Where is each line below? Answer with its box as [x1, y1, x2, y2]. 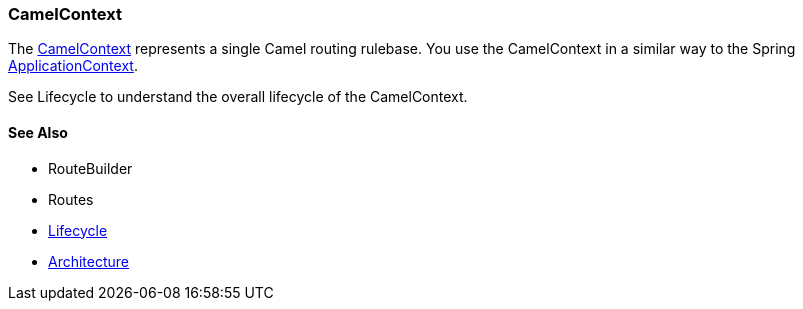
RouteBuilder [48, 159, 133, 177]
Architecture [48, 252, 130, 270]
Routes [48, 190, 94, 208]
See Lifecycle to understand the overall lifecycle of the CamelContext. [8, 88, 468, 106]
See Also [8, 123, 68, 141]
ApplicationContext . [8, 57, 138, 75]
